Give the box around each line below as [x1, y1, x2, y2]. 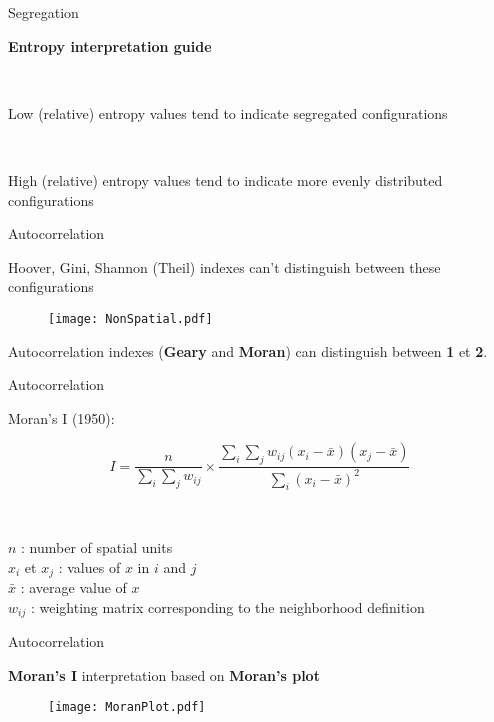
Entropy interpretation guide [8, 35, 212, 56]
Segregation [8, 2, 79, 22]
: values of [58, 556, 121, 577]
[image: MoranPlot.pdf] [48, 700, 206, 715]
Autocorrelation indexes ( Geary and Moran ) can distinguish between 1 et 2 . [8, 340, 488, 361]
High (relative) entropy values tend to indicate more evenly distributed [8, 169, 443, 190]
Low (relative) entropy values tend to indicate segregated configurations [8, 102, 448, 123]
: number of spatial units [21, 536, 173, 557]
